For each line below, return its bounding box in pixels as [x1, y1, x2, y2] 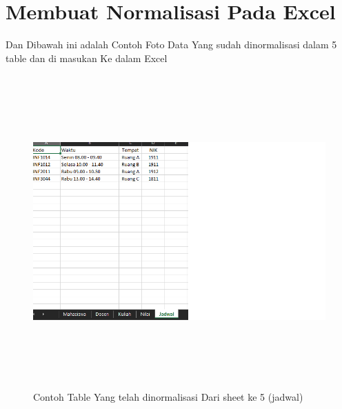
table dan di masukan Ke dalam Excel [6, 50, 168, 65]
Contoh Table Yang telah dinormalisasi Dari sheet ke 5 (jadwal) [33, 390, 303, 404]
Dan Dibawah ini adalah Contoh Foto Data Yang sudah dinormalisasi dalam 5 [6, 37, 337, 52]
